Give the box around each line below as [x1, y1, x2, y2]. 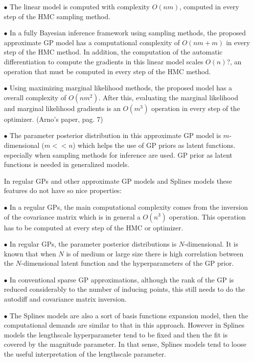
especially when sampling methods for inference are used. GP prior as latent [4, 149, 232, 160]
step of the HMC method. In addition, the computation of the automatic [4, 47, 223, 57]
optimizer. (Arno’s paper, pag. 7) [4, 113, 103, 124]
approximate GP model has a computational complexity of [4, 37, 180, 47]
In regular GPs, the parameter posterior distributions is [9, 239, 177, 249]
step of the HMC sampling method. [4, 11, 111, 21]
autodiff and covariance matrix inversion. [4, 294, 127, 304]
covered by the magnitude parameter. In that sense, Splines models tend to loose [4, 339, 247, 349]
